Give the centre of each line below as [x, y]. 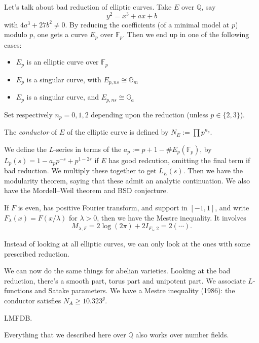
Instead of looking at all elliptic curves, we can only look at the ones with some [127, 243]
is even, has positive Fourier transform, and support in [103, 207]
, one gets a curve [60, 34]
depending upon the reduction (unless [150, 114]
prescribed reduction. [37, 253]
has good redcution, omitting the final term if [179, 160]
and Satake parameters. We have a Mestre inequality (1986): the [135, 290]
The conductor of [31, 132]
